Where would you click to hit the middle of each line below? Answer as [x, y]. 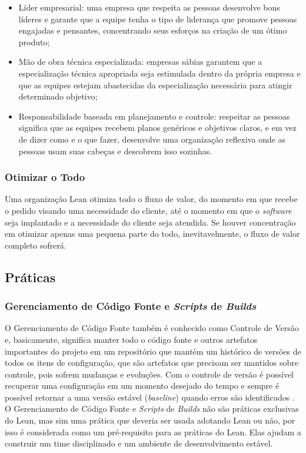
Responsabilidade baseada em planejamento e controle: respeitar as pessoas [154, 116]
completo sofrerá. [36, 245]
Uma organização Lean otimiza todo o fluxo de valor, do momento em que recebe [151, 199]
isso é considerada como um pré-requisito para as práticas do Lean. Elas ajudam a [153, 431]
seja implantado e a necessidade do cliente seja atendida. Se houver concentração [150, 222]
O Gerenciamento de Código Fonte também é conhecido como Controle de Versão [152, 328]
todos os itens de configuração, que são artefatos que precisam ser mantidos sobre [152, 363]
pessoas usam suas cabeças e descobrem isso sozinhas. [115, 151]
